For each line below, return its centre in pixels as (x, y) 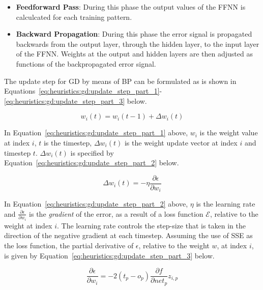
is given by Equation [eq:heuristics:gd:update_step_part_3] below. (109, 255)
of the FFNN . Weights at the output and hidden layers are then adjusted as (134, 54)
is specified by (92, 152)
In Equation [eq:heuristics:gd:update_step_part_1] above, (96, 133)
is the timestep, (68, 142)
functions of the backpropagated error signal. (86, 63)
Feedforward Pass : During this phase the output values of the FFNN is (131, 7)
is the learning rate (226, 204)
